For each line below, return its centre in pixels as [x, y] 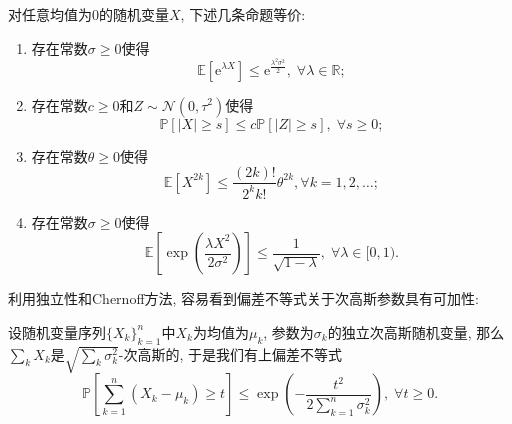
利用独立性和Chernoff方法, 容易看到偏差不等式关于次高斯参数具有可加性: [243, 298]
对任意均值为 [50, 14]
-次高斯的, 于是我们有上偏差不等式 [230, 353]
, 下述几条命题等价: [243, 14]
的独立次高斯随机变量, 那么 [416, 331]
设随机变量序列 [57, 331]
